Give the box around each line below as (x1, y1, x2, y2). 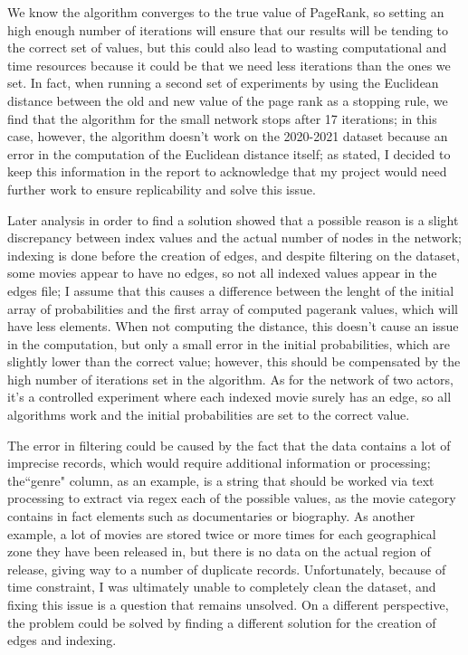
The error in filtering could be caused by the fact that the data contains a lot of (7, 435, 451, 454)
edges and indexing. (7, 631, 117, 650)
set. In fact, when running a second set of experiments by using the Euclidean (7, 73, 439, 92)
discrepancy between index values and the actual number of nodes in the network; (7, 228, 463, 247)
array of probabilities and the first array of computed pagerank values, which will (7, 299, 458, 318)
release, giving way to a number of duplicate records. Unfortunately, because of (7, 559, 446, 578)
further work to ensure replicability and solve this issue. (7, 179, 316, 198)
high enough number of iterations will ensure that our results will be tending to (7, 20, 449, 39)
